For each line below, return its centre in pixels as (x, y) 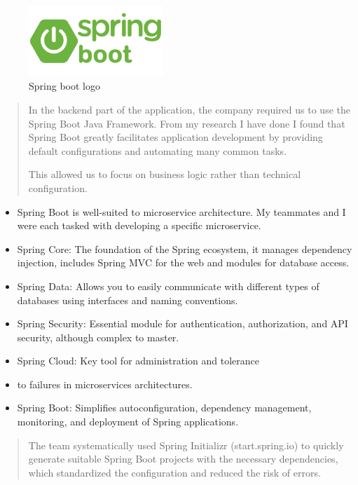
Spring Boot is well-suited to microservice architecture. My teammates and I (181, 211)
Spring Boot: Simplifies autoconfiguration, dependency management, (164, 408)
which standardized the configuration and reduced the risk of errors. (174, 472)
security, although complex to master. (98, 337)
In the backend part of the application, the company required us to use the (189, 109)
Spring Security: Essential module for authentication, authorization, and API (183, 323)
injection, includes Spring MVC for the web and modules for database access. (183, 262)
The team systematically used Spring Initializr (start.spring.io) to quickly (186, 445)
